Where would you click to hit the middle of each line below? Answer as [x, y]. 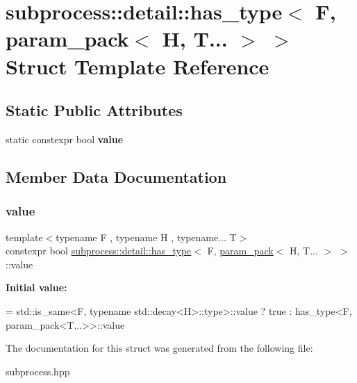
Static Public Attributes [94, 110]
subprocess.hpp [38, 371]
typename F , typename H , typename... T [146, 237]
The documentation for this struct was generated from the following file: [159, 348]
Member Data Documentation [116, 176]
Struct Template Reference [138, 66]
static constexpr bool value [65, 139]
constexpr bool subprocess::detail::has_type [99, 251]
